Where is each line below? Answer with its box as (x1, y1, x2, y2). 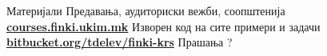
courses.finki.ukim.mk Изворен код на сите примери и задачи (6, 18, 321, 34)
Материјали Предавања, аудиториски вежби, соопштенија (6, 2, 285, 18)
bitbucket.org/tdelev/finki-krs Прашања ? (6, 34, 233, 50)
